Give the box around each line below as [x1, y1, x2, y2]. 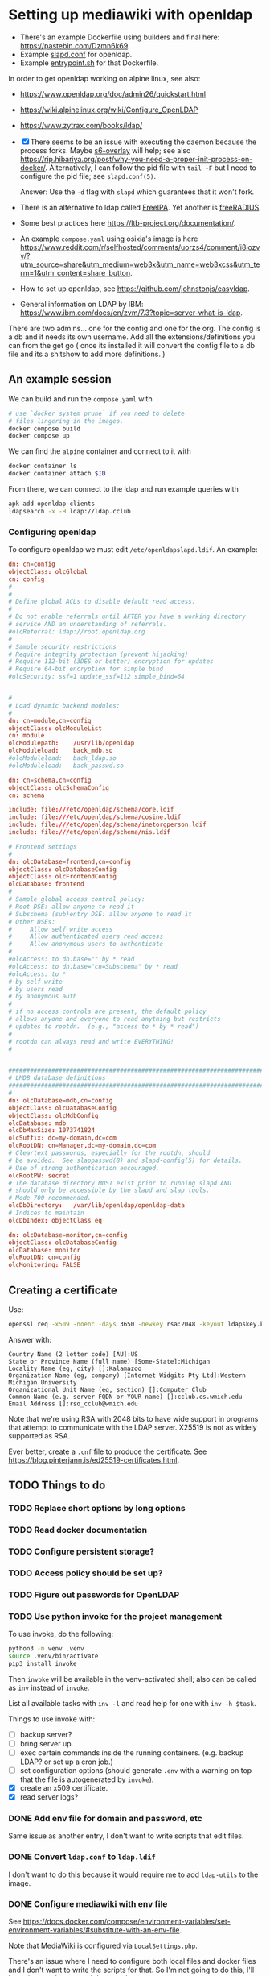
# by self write [8, 978, 63, 986]
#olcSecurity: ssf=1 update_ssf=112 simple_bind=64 [8, 673, 185, 681]
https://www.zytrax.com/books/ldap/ [19, 120, 143, 130]
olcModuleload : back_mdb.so [8, 747, 113, 755]
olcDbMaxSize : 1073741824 [8, 1127, 95, 1135]
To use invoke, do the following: [8, 1629, 114, 1639]
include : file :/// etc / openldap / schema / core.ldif [8, 806, 174, 814]
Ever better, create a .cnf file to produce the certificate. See [8, 1447, 207, 1456]
